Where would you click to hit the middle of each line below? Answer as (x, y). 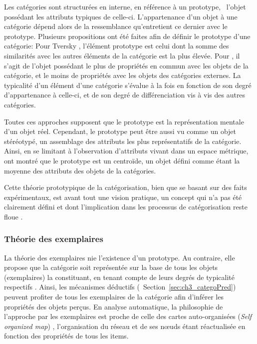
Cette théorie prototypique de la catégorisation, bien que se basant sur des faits (126, 187)
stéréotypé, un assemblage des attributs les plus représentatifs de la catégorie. (123, 141)
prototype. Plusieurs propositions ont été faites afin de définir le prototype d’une (127, 36)
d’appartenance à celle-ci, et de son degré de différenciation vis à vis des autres (125, 95)
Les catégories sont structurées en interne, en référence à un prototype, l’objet (125, 6)
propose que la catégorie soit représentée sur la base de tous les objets (111, 267)
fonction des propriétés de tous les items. (66, 336)
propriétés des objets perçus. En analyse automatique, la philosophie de (114, 306)
